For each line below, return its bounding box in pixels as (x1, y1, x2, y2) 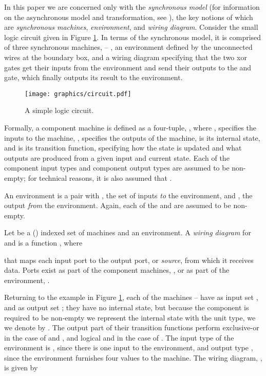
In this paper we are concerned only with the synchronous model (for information (4, 2, 260, 12)
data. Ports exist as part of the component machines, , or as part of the (4, 265, 230, 275)
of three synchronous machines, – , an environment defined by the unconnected (4, 42, 253, 52)
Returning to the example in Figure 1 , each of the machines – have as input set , (4, 292, 258, 303)
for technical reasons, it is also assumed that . (28, 172, 172, 183)
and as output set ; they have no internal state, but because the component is (4, 302, 249, 312)
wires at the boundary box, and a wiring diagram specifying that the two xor (4, 51, 247, 62)
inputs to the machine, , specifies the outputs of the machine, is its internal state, (4, 132, 260, 143)
